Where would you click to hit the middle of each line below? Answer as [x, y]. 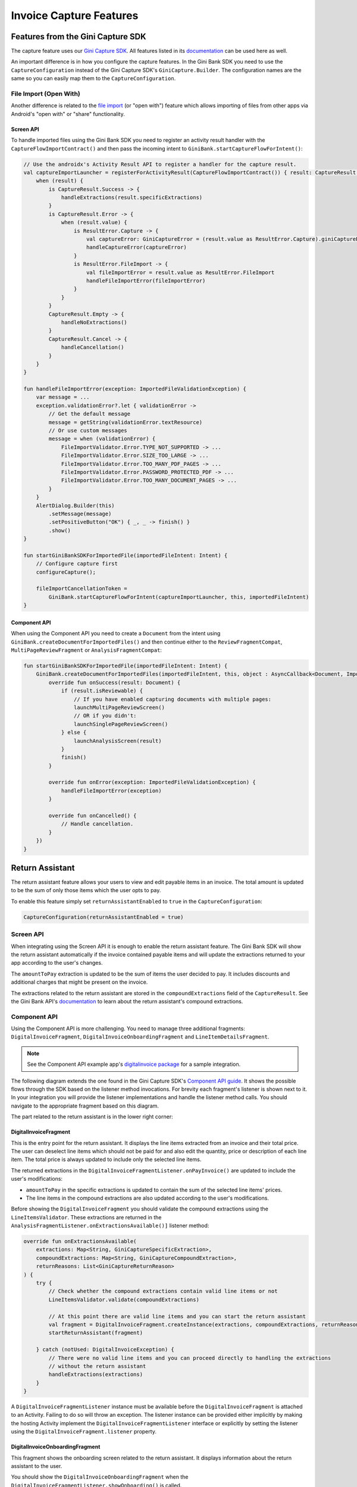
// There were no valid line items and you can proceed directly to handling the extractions [190, 1358]
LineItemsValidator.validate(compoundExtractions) [124, 1299]
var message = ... [63, 397]
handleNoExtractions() [94, 322]
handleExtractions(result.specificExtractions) [132, 197]
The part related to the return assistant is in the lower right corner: [92, 1117]
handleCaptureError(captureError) [137, 247]
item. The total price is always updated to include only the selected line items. [106, 1159]
